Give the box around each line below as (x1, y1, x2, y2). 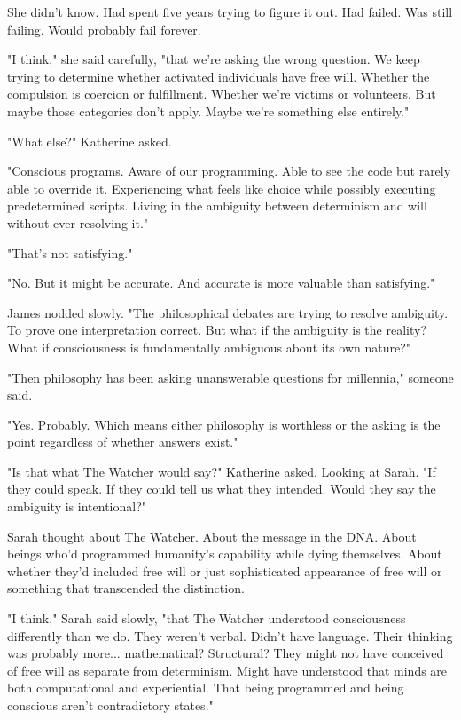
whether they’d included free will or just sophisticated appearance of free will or (7, 561, 442, 580)
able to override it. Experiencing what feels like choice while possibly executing (7, 178, 436, 197)
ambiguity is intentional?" (7, 497, 146, 516)
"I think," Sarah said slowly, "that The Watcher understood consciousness (7, 609, 406, 628)
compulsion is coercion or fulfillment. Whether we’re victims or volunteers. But (7, 84, 436, 103)
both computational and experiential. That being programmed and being (7, 678, 404, 697)
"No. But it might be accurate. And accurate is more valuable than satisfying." (7, 273, 435, 292)
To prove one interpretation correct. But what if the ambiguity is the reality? (7, 320, 427, 339)
